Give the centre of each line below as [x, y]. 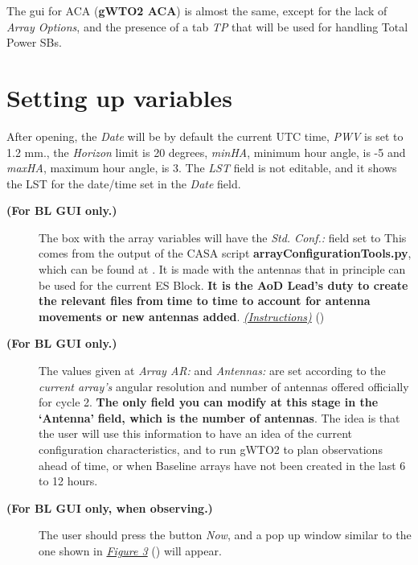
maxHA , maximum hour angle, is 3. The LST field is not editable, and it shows [202, 168]
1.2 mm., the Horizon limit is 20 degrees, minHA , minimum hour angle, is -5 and [206, 152]
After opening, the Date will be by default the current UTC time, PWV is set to [205, 136]
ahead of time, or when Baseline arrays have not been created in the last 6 [222, 465]
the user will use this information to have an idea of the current [196, 433]
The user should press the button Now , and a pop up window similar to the [225, 535]
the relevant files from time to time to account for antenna [205, 301]
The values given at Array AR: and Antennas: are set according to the [212, 371]
